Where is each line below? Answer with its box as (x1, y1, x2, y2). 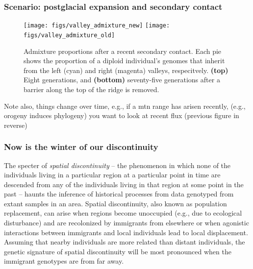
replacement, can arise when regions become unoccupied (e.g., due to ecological (4, 208, 242, 218)
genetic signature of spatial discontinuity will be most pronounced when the (4, 246, 231, 256)
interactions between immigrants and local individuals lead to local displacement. (4, 227, 248, 237)
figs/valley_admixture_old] (24, 31, 115, 39)
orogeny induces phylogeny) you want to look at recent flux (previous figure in (4, 110, 239, 121)
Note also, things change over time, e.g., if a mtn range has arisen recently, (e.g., (4, 100, 246, 111)
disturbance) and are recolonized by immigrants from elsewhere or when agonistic (4, 218, 249, 228)
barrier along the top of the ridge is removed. (24, 84, 159, 94)
